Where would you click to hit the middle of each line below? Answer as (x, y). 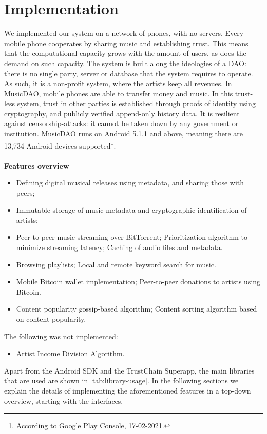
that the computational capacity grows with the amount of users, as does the (125, 53)
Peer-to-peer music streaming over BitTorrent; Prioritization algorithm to (132, 237)
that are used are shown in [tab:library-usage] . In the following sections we (121, 380)
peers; (25, 192)
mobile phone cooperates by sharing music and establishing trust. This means (126, 43)
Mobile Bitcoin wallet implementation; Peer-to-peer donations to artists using (138, 282)
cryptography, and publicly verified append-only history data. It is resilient (122, 113)
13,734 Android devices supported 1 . (60, 144)
